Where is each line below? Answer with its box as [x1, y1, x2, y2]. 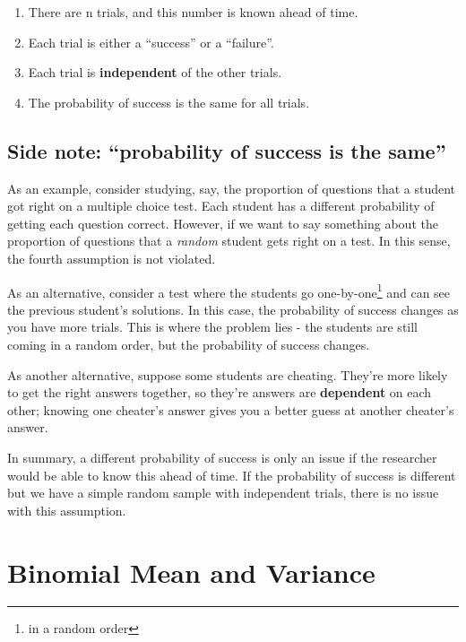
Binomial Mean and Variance [7, 553, 375, 590]
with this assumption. [7, 500, 126, 519]
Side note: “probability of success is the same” [7, 136, 446, 164]
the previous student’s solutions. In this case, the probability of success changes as [7, 299, 459, 318]
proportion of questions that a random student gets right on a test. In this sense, [7, 231, 451, 250]
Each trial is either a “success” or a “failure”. [28, 32, 274, 51]
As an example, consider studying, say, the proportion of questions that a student [7, 178, 456, 197]
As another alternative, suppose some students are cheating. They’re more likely [7, 365, 448, 384]
